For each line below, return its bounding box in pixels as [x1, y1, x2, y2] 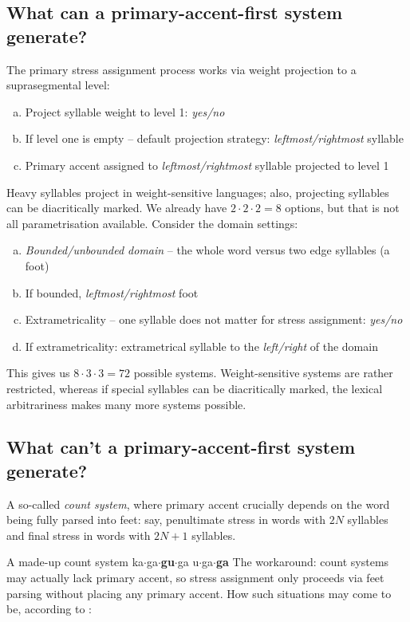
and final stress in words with [6, 526, 151, 543]
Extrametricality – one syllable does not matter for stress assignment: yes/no [25, 311, 403, 328]
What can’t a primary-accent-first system [6, 435, 356, 459]
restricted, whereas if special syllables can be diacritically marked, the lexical [6, 380, 383, 396]
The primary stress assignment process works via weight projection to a [6, 61, 357, 77]
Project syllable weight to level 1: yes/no [25, 103, 225, 120]
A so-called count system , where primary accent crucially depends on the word [6, 495, 390, 512]
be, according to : [6, 600, 93, 617]
